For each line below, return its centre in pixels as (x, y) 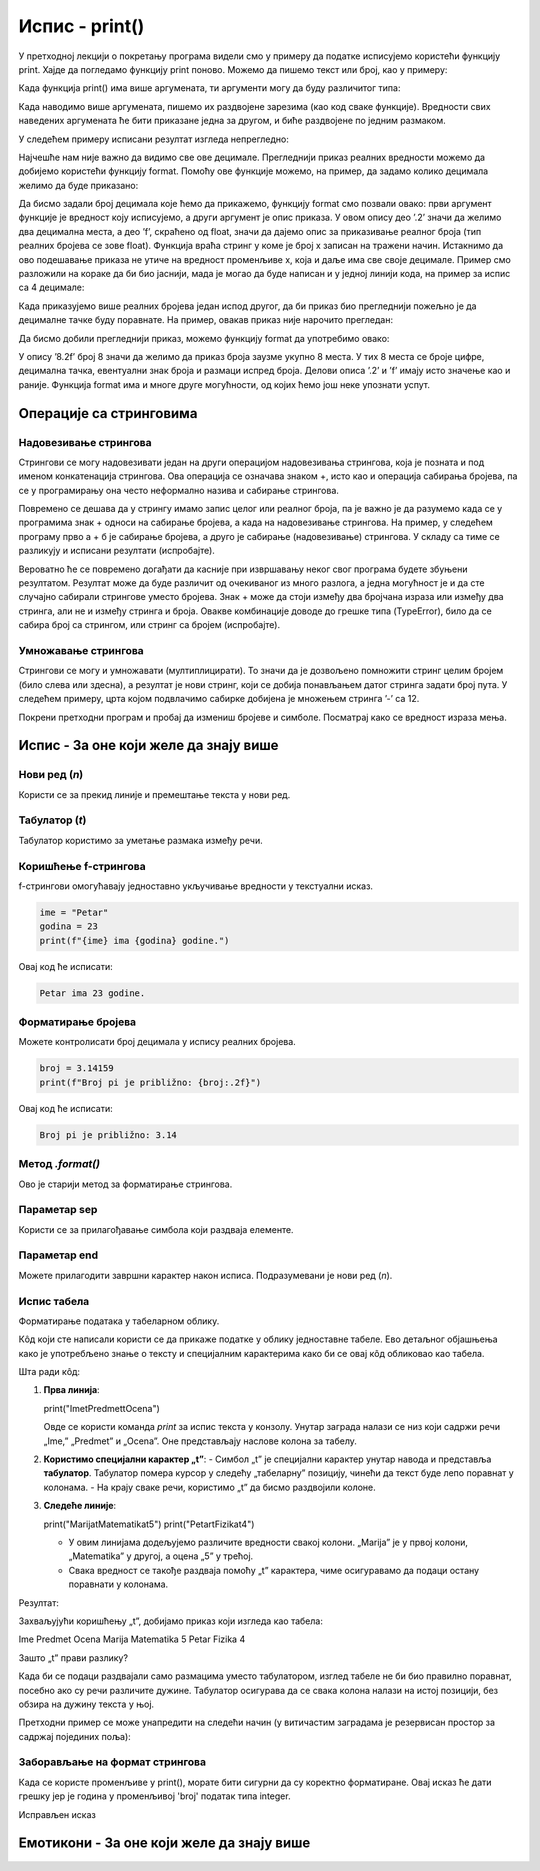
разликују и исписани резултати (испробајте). (116, 551)
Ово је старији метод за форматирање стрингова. (125, 1184)
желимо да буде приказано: (78, 185)
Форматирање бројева (77, 1022)
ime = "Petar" (74, 912)
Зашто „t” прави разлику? (73, 1657)
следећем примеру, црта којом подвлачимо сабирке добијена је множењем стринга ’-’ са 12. (219, 699)
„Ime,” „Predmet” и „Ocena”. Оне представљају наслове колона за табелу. (200, 1441)
